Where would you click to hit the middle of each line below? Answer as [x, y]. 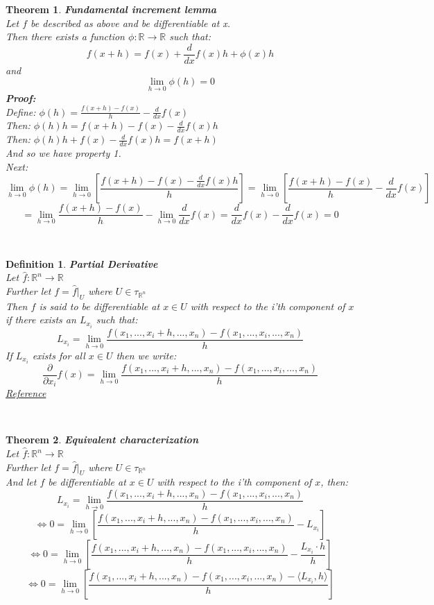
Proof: [21, 97]
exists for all [59, 355]
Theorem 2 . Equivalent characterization [102, 440]
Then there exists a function [65, 36]
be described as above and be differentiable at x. [131, 23]
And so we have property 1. [63, 153]
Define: [21, 111]
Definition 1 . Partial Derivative [82, 263]
